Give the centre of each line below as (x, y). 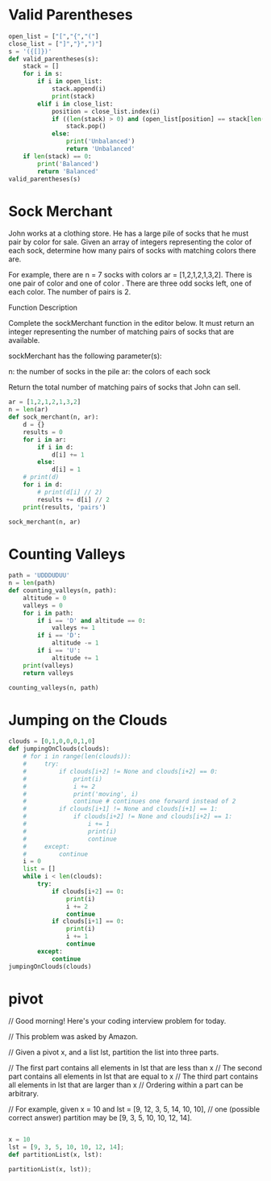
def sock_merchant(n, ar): (54, 417)
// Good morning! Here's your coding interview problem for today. (117, 1021)
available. (24, 340)
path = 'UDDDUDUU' (39, 576)
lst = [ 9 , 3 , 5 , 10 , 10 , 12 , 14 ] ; (67, 1147)
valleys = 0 (43, 605)
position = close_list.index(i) (106, 111)
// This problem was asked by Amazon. (73, 1037)
